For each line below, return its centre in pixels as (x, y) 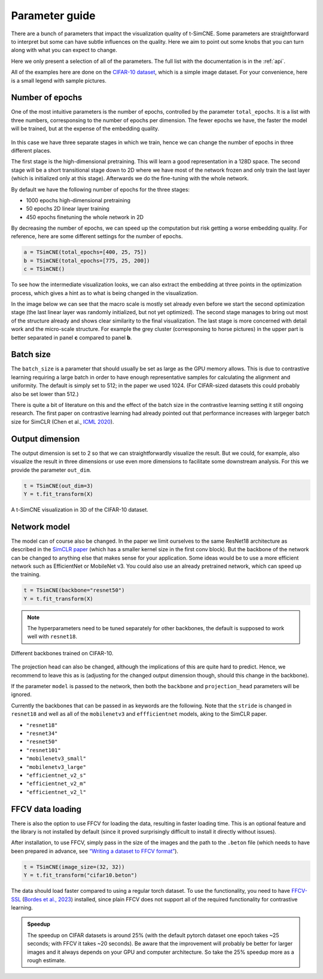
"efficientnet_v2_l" (56, 792)
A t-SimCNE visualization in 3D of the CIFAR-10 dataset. (80, 509)
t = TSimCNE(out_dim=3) (59, 486)
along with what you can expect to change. (64, 50)
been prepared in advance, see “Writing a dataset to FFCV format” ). (95, 851)
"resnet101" (43, 750)
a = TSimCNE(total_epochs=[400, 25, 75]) (85, 252)
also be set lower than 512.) (45, 394)
